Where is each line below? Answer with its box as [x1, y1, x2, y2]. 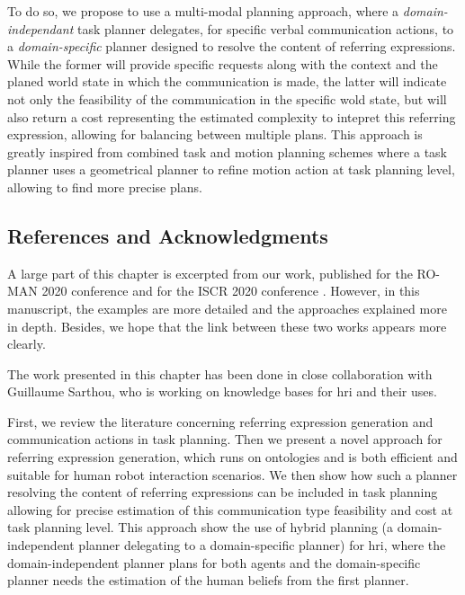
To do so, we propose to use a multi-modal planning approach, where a [7, 2, 399, 20]
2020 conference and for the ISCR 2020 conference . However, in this [41, 281, 420, 300]
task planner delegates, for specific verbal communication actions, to [77, 19, 454, 38]
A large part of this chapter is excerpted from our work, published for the [7, 263, 413, 282]
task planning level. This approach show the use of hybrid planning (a [7, 518, 393, 537]
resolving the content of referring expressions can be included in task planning [7, 483, 438, 502]
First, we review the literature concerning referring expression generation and [7, 412, 434, 431]
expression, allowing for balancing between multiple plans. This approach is [7, 125, 423, 144]
